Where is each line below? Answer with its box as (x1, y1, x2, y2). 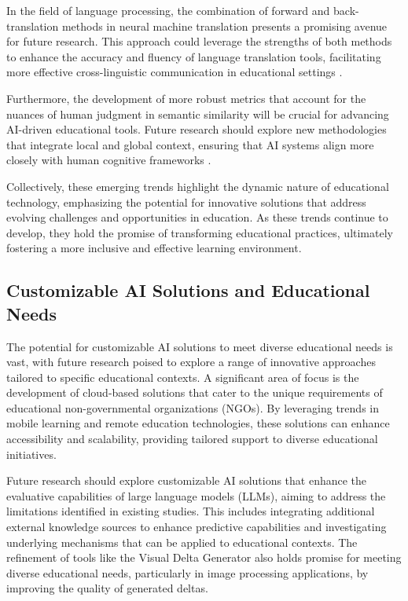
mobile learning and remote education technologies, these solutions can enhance (6, 415, 390, 431)
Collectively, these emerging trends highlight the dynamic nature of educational (6, 178, 389, 194)
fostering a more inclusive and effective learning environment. (6, 240, 302, 256)
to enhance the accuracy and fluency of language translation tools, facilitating (6, 48, 381, 64)
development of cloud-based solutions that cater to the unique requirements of (6, 384, 383, 401)
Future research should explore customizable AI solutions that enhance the (6, 472, 367, 489)
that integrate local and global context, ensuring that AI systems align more (6, 136, 374, 152)
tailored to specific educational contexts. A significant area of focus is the (6, 368, 359, 385)
